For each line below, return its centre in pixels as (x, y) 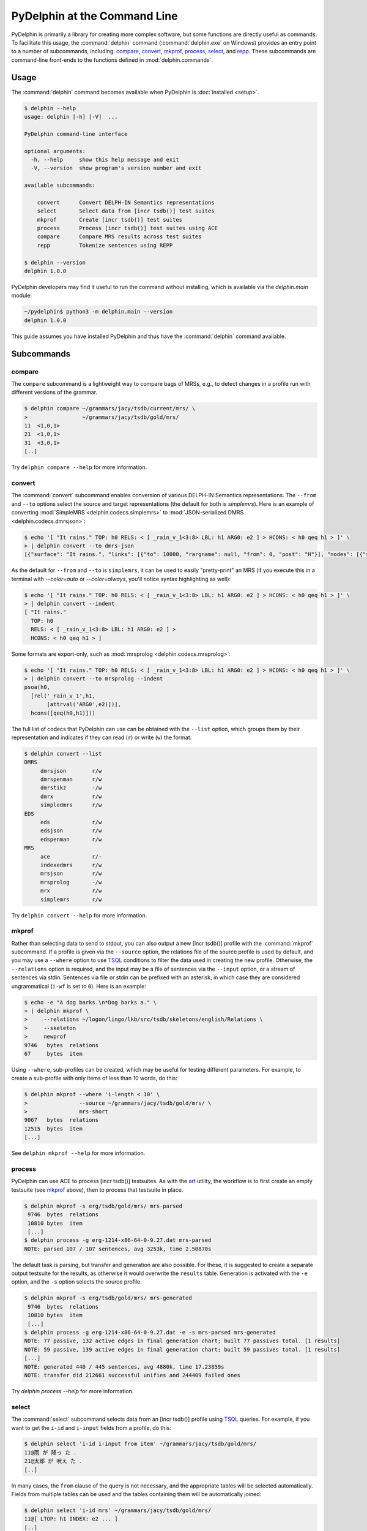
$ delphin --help (50, 108)
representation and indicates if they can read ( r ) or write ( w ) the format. (102, 737)
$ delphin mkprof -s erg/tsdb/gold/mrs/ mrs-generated (108, 1298)
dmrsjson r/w (71, 771)
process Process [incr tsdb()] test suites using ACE (128, 228)
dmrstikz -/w (71, 788)
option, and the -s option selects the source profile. (76, 1282)
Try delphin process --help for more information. (72, 1391)
